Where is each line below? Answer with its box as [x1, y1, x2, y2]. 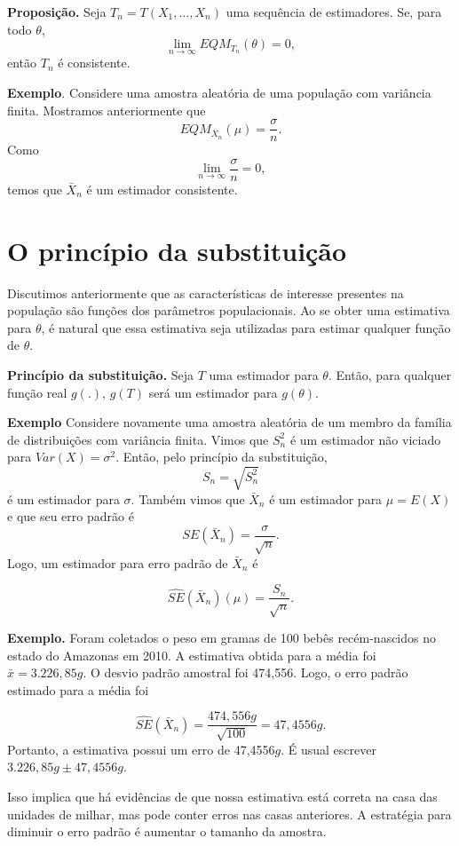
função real [7, 383, 67, 401]
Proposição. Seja [7, 3, 107, 20]
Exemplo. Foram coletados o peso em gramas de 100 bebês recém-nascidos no [7, 628, 436, 646]
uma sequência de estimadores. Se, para [226, 3, 442, 20]
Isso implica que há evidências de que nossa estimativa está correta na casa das [7, 787, 438, 805]
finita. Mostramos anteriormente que [7, 100, 206, 119]
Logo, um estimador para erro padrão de [7, 553, 228, 572]
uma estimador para [209, 366, 319, 383]
